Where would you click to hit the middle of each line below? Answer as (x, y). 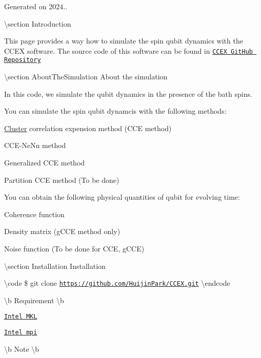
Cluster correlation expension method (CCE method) (88, 128)
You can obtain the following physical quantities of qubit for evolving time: (122, 197)
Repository (23, 60)
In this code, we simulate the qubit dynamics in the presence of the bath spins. (128, 93)
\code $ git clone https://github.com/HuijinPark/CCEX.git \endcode (117, 283)
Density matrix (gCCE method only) (62, 231)
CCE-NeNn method (35, 145)
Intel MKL (21, 317)
